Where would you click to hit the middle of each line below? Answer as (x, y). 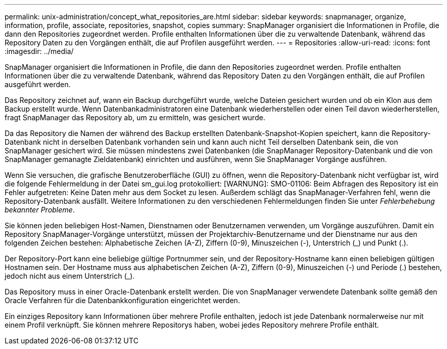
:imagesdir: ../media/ (39, 51)
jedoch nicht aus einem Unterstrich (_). (70, 276)
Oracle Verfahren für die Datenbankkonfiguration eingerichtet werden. (122, 300)
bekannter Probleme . (40, 210)
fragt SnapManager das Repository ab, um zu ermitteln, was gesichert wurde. (135, 117)
